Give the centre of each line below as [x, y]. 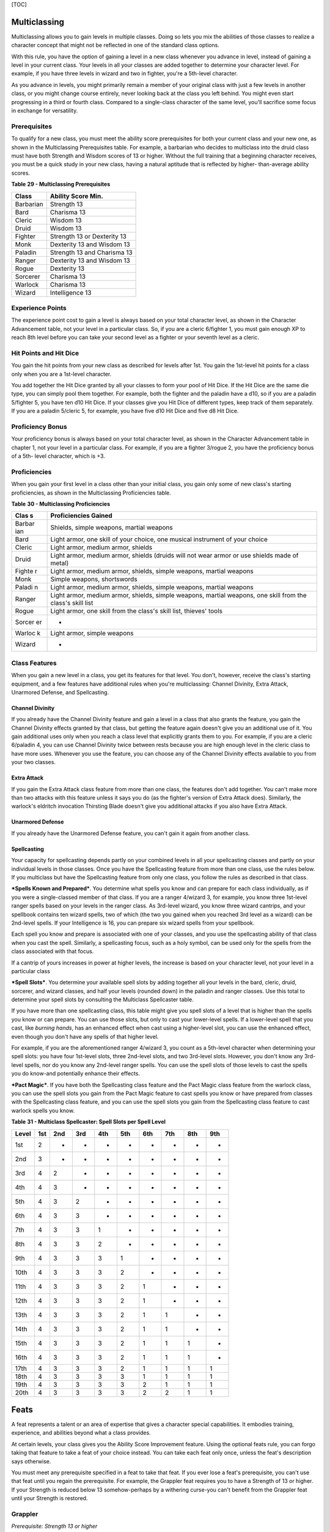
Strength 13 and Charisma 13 [91, 252]
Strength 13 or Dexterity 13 [88, 236]
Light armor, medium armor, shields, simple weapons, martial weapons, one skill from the [178, 596]
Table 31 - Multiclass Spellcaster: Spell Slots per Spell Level [89, 1122]
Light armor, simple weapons [92, 633]
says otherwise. [31, 1461]
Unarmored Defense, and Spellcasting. [60, 692]
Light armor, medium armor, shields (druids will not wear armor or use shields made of [174, 556]
